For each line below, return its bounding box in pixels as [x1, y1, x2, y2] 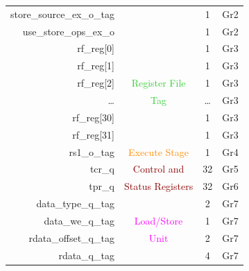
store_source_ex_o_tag [10, 6, 114, 21]
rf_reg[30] [72, 110, 114, 124]
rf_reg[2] [77, 76, 114, 90]
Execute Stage [128, 144, 189, 159]
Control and [132, 161, 184, 176]
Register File [131, 76, 186, 90]
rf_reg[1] [77, 58, 114, 73]
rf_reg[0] [77, 41, 114, 55]
